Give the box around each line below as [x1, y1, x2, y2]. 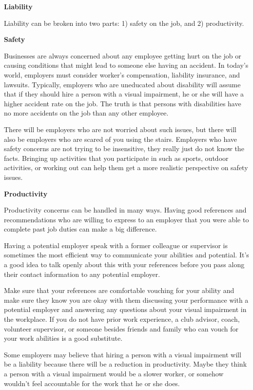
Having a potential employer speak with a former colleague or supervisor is [4, 240, 228, 250]
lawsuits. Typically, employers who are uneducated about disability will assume [4, 79, 241, 89]
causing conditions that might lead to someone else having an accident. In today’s [4, 60, 249, 70]
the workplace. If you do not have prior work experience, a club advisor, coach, [4, 314, 240, 324]
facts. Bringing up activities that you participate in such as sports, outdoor [4, 153, 229, 163]
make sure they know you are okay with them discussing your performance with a [4, 294, 249, 305]
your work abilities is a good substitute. [4, 333, 123, 343]
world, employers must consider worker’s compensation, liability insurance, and [4, 69, 240, 79]
